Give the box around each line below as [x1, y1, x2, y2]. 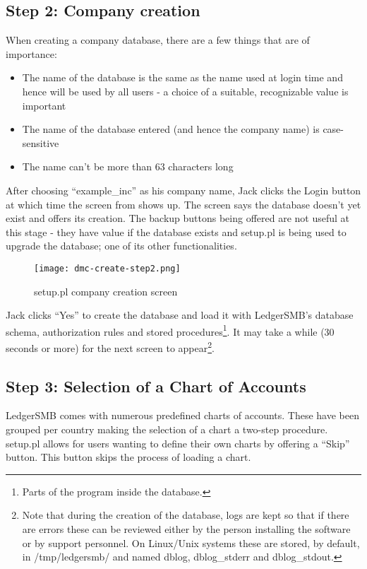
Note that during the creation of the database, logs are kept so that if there [22, 508, 349, 522]
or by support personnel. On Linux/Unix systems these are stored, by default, [22, 535, 360, 550]
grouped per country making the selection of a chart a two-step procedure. [6, 422, 328, 437]
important [22, 98, 66, 112]
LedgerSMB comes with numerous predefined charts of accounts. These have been [6, 408, 359, 423]
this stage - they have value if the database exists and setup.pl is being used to [6, 224, 347, 239]
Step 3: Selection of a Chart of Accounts [6, 375, 306, 397]
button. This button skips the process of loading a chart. [6, 450, 251, 464]
